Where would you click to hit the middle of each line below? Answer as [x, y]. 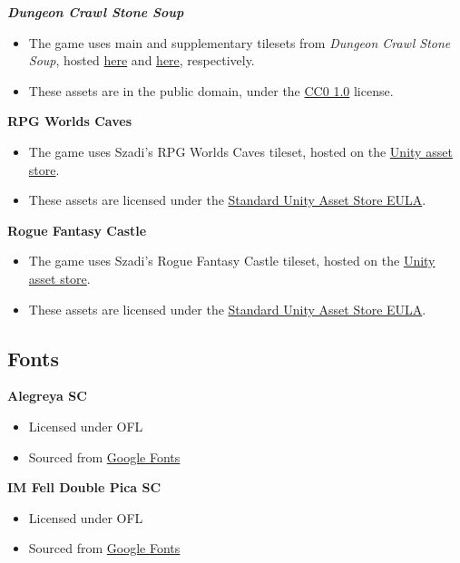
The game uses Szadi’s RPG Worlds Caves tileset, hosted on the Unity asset [240, 151]
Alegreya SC [47, 396]
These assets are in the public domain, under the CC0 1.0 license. [211, 90]
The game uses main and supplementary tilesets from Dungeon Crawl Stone [240, 42]
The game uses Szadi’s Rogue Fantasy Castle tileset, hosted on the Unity [232, 261]
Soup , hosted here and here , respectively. [142, 60]
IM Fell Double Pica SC [84, 487]
